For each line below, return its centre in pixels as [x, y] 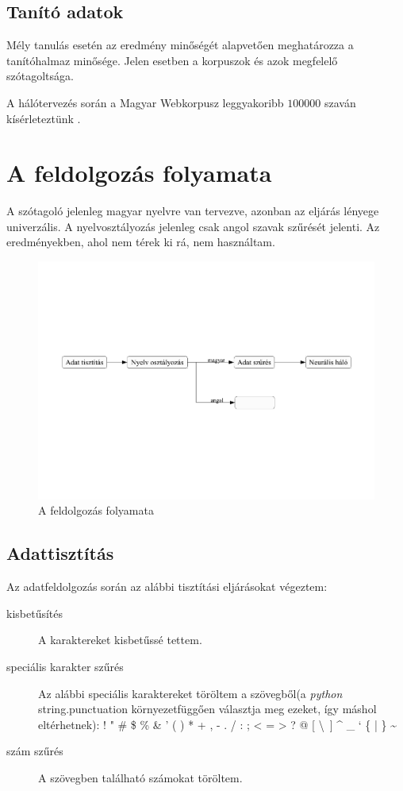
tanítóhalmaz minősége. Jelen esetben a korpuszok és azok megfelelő [172, 60]
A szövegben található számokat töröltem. [140, 777]
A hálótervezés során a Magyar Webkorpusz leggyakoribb [145, 102]
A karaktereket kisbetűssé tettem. [120, 640]
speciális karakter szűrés [65, 666]
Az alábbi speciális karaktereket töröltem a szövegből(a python [190, 693]
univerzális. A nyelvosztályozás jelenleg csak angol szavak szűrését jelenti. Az [193, 226]
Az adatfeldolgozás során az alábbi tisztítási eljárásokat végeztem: [167, 586]
